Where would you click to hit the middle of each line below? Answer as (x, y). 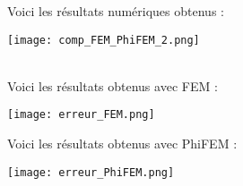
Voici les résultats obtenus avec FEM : (113, 85)
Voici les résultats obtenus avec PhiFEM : (122, 144)
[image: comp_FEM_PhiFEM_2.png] (104, 40)
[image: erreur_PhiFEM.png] (91, 172)
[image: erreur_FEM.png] (81, 115)
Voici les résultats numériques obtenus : (116, 11)
